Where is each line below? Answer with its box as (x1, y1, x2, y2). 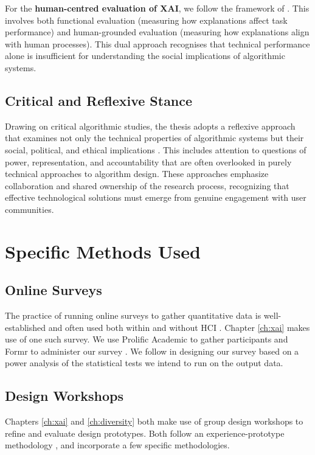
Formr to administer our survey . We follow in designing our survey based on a (5, 344, 299, 357)
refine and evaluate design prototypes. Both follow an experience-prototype (5, 426, 285, 439)
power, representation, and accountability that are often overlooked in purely (5, 155, 292, 168)
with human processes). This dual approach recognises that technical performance (5, 37, 310, 50)
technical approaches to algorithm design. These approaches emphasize (5, 167, 269, 180)
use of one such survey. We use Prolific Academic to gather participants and (5, 333, 288, 346)
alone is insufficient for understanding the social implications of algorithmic (5, 49, 285, 62)
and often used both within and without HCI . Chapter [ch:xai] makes (48, 321, 310, 333)
